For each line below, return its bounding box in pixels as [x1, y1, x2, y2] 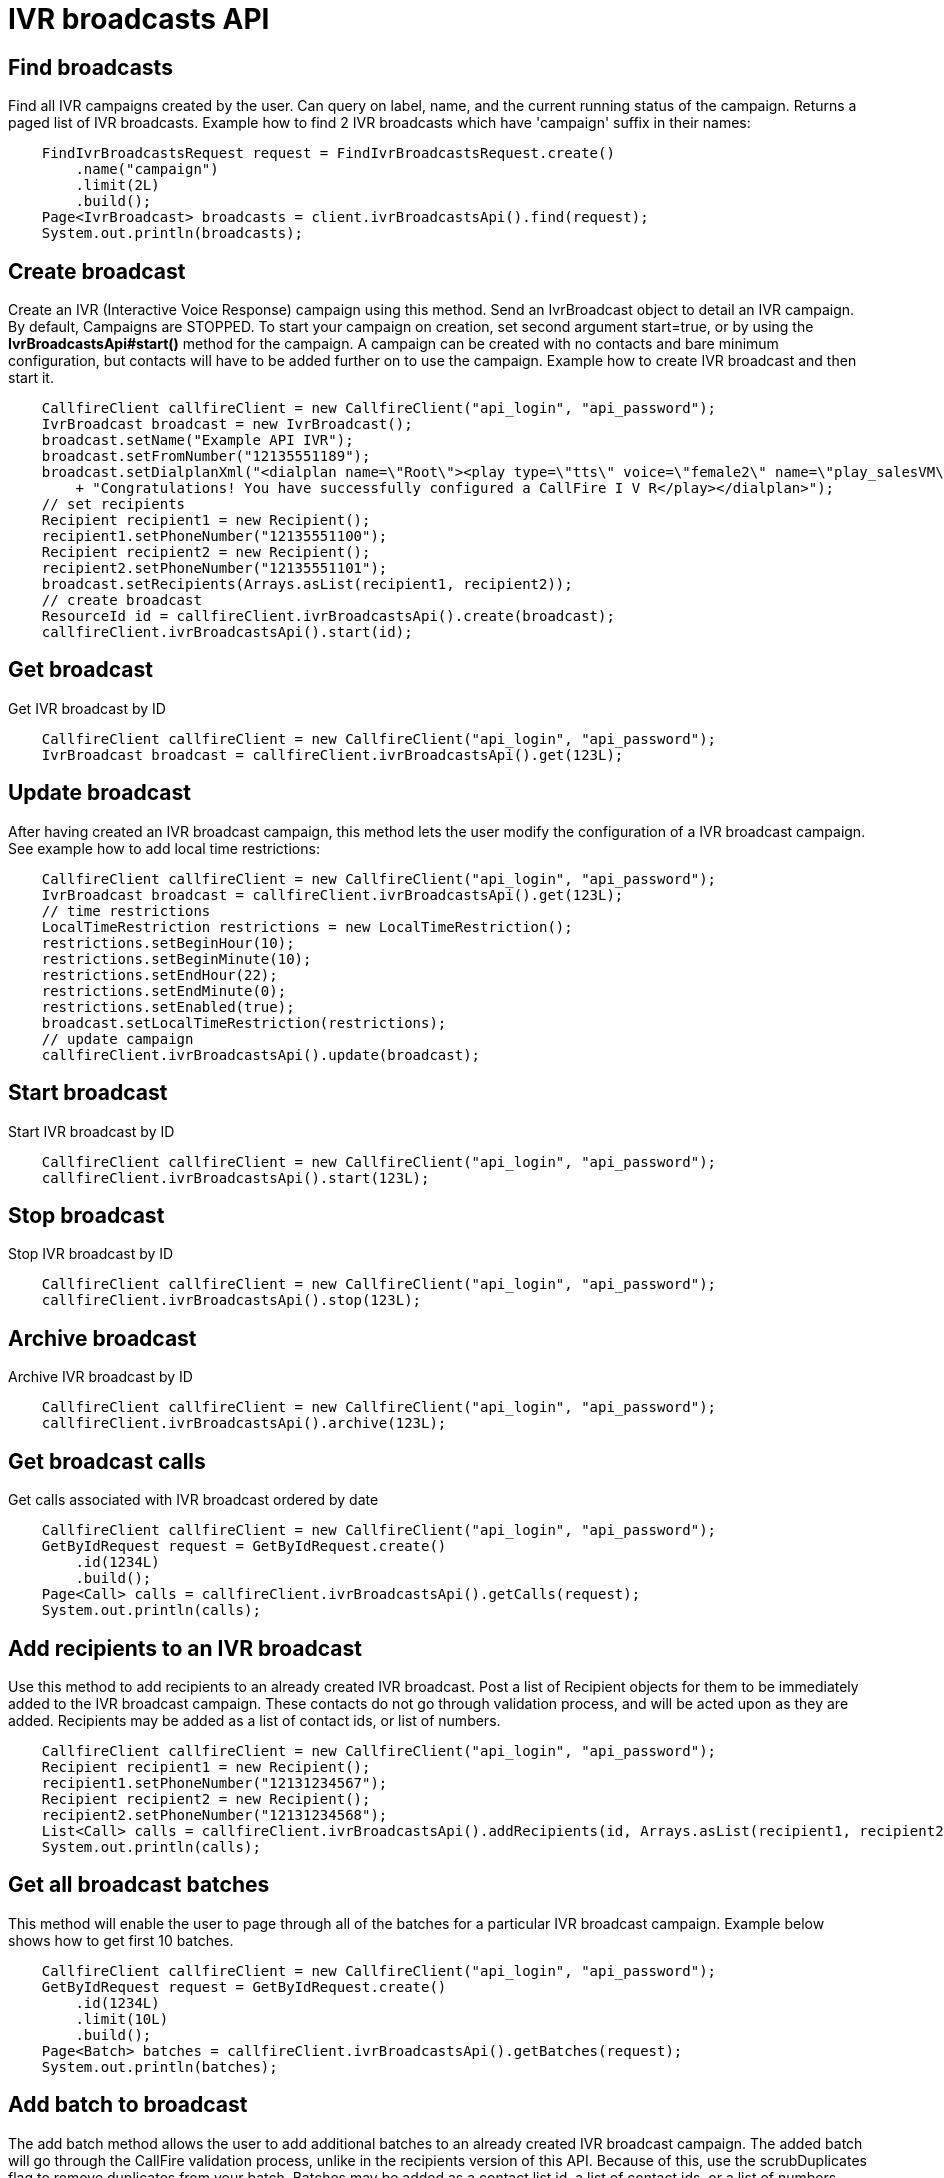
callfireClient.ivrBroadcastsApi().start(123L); [41, 1169, 430, 1186]
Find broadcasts [8, 54, 173, 80]
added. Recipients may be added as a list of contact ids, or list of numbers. [8, 1711, 501, 1729]
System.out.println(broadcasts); [41, 225, 304, 242]
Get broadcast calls [8, 1448, 206, 1474]
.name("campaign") [75, 161, 219, 178]
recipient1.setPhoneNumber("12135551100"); [41, 528, 388, 545]
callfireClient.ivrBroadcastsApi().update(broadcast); [41, 1046, 481, 1063]
